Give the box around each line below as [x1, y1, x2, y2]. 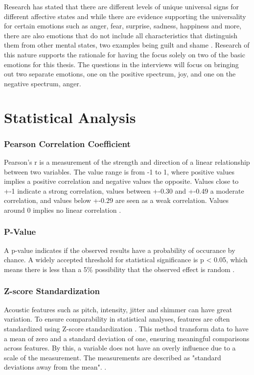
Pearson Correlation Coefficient [4, 137, 131, 150]
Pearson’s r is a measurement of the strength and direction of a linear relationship [4, 156, 250, 167]
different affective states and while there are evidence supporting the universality [4, 11, 246, 21]
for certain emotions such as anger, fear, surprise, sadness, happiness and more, [4, 21, 242, 31]
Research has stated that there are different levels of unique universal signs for [4, 1, 239, 11]
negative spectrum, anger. [4, 78, 81, 88]
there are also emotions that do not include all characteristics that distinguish [4, 30, 238, 40]
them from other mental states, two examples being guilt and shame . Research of [4, 40, 250, 50]
